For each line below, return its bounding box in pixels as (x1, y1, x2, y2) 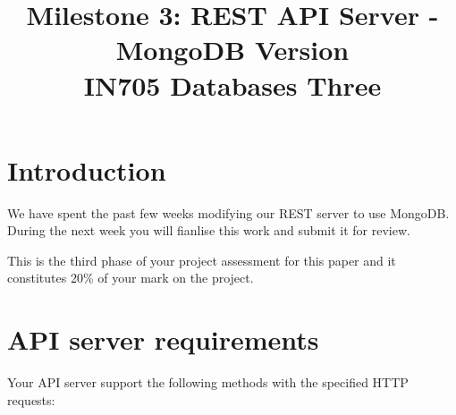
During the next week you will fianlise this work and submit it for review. (7, 221, 410, 240)
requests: (7, 390, 55, 409)
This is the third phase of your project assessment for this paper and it (7, 250, 396, 269)
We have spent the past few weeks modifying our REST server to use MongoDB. (7, 203, 450, 222)
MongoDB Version (115, 31, 350, 68)
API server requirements (7, 321, 319, 358)
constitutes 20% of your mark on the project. (7, 268, 254, 287)
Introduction (7, 151, 166, 188)
